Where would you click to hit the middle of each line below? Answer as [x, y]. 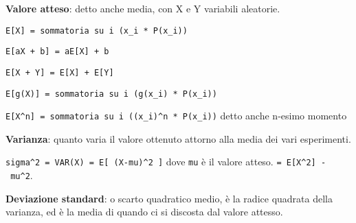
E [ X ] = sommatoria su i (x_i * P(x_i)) [97, 31]
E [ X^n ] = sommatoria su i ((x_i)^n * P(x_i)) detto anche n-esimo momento [176, 116]
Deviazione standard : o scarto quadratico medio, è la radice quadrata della [169, 198]
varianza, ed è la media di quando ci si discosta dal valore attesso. [144, 212]
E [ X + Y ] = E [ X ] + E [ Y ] [60, 72]
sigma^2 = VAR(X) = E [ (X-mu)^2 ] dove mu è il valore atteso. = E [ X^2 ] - [166, 162]
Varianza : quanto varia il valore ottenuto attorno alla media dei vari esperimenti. [178, 138]
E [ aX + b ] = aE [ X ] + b [57, 52]
